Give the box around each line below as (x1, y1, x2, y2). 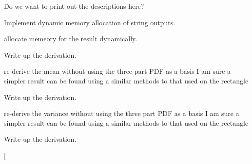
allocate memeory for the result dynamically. (4, 33, 137, 44)
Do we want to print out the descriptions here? (4, 1, 144, 11)
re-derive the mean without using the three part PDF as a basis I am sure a (4, 66, 231, 76)
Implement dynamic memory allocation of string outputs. (4, 17, 175, 27)
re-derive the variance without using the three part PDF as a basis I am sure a (4, 108, 239, 118)
